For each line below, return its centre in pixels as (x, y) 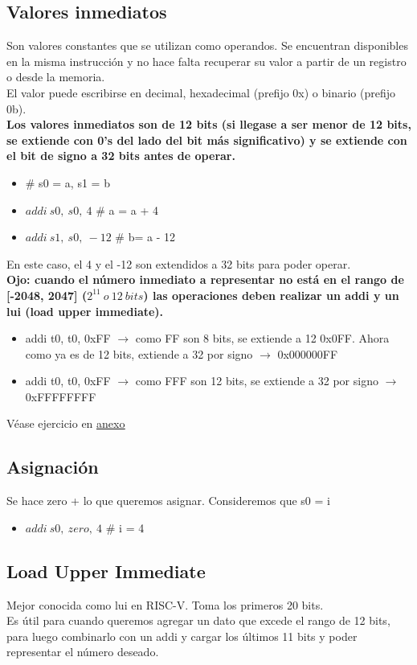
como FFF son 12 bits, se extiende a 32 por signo (257, 381)
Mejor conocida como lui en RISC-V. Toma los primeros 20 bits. (165, 604)
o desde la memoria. (56, 77)
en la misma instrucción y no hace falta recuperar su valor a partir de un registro (206, 61)
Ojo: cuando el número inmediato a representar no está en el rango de (205, 279)
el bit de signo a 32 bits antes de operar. (121, 156)
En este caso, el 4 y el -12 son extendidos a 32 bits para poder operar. (179, 263)
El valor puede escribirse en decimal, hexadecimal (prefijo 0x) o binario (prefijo (201, 92)
